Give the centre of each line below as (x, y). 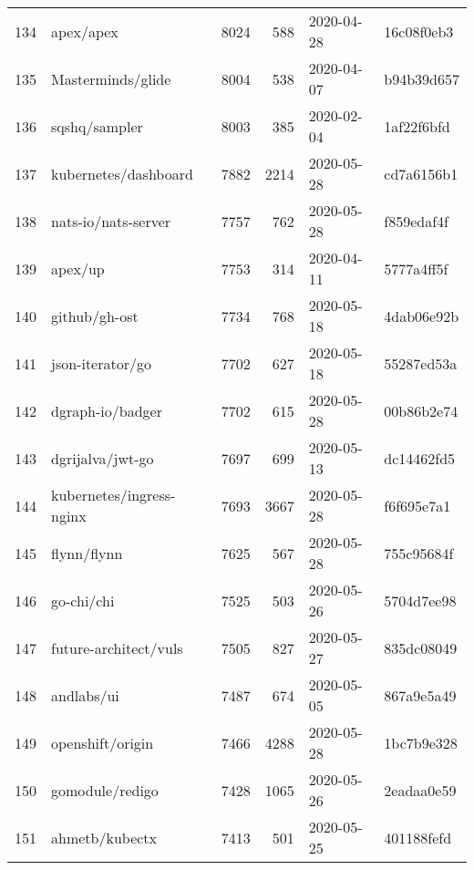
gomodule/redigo (105, 790)
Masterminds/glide (111, 78)
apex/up (78, 268)
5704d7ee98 (420, 600)
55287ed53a (421, 363)
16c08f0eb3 (419, 31)
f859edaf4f (416, 221)
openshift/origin (103, 742)
